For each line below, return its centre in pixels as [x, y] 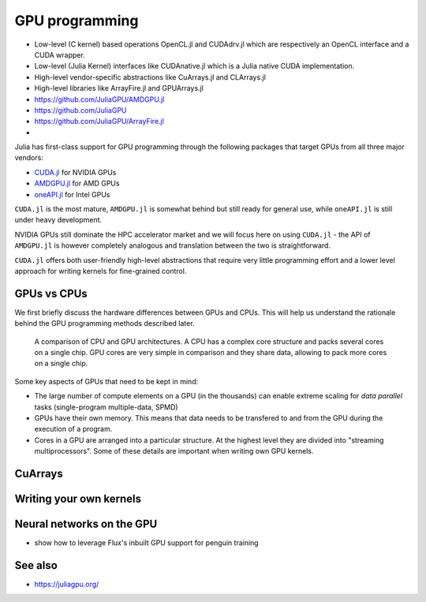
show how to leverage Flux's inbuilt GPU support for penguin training [147, 543]
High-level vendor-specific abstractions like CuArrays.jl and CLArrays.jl [150, 77]
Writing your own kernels [78, 499]
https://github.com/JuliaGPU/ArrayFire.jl [99, 122]
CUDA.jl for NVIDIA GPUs [75, 172]
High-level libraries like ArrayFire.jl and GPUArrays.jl [119, 88]
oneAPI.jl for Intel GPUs [72, 194]
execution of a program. [73, 429]
